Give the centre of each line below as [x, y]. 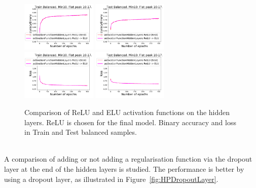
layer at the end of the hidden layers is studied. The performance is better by [124, 169]
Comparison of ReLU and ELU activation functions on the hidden [127, 112]
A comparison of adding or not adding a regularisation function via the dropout [128, 159]
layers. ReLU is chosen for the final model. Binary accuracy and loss [130, 122]
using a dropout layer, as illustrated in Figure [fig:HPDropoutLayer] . [111, 179]
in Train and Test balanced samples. [81, 132]
